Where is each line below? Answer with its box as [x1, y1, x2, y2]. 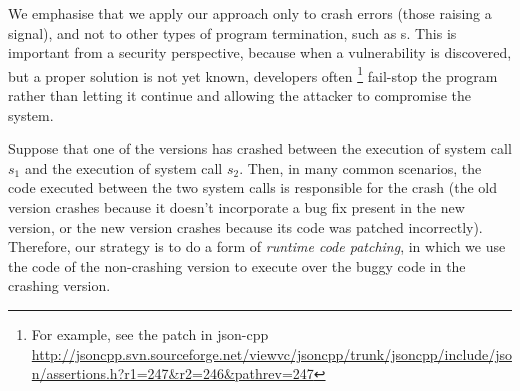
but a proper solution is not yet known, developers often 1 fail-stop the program [8, 62, 498, 86]
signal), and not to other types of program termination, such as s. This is [8, 22, 457, 43]
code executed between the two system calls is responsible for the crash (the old [8, 177, 498, 198]
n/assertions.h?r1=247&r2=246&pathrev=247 [31, 363, 314, 384]
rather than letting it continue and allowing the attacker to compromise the [8, 85, 472, 106]
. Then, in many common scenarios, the [239, 157, 482, 178]
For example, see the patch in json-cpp [31, 323, 269, 344]
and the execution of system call [24, 157, 223, 178]
